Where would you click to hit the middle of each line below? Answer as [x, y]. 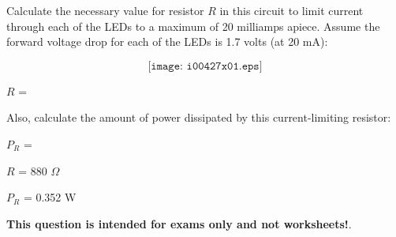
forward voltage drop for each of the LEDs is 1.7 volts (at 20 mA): [167, 41]
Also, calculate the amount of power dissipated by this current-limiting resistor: [199, 117]
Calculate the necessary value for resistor [105, 10]
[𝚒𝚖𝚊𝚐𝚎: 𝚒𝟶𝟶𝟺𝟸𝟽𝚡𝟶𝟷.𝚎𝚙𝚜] [205, 66]
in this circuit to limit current [291, 10]
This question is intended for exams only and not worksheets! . [179, 223]
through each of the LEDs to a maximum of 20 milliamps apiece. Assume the [193, 26]
